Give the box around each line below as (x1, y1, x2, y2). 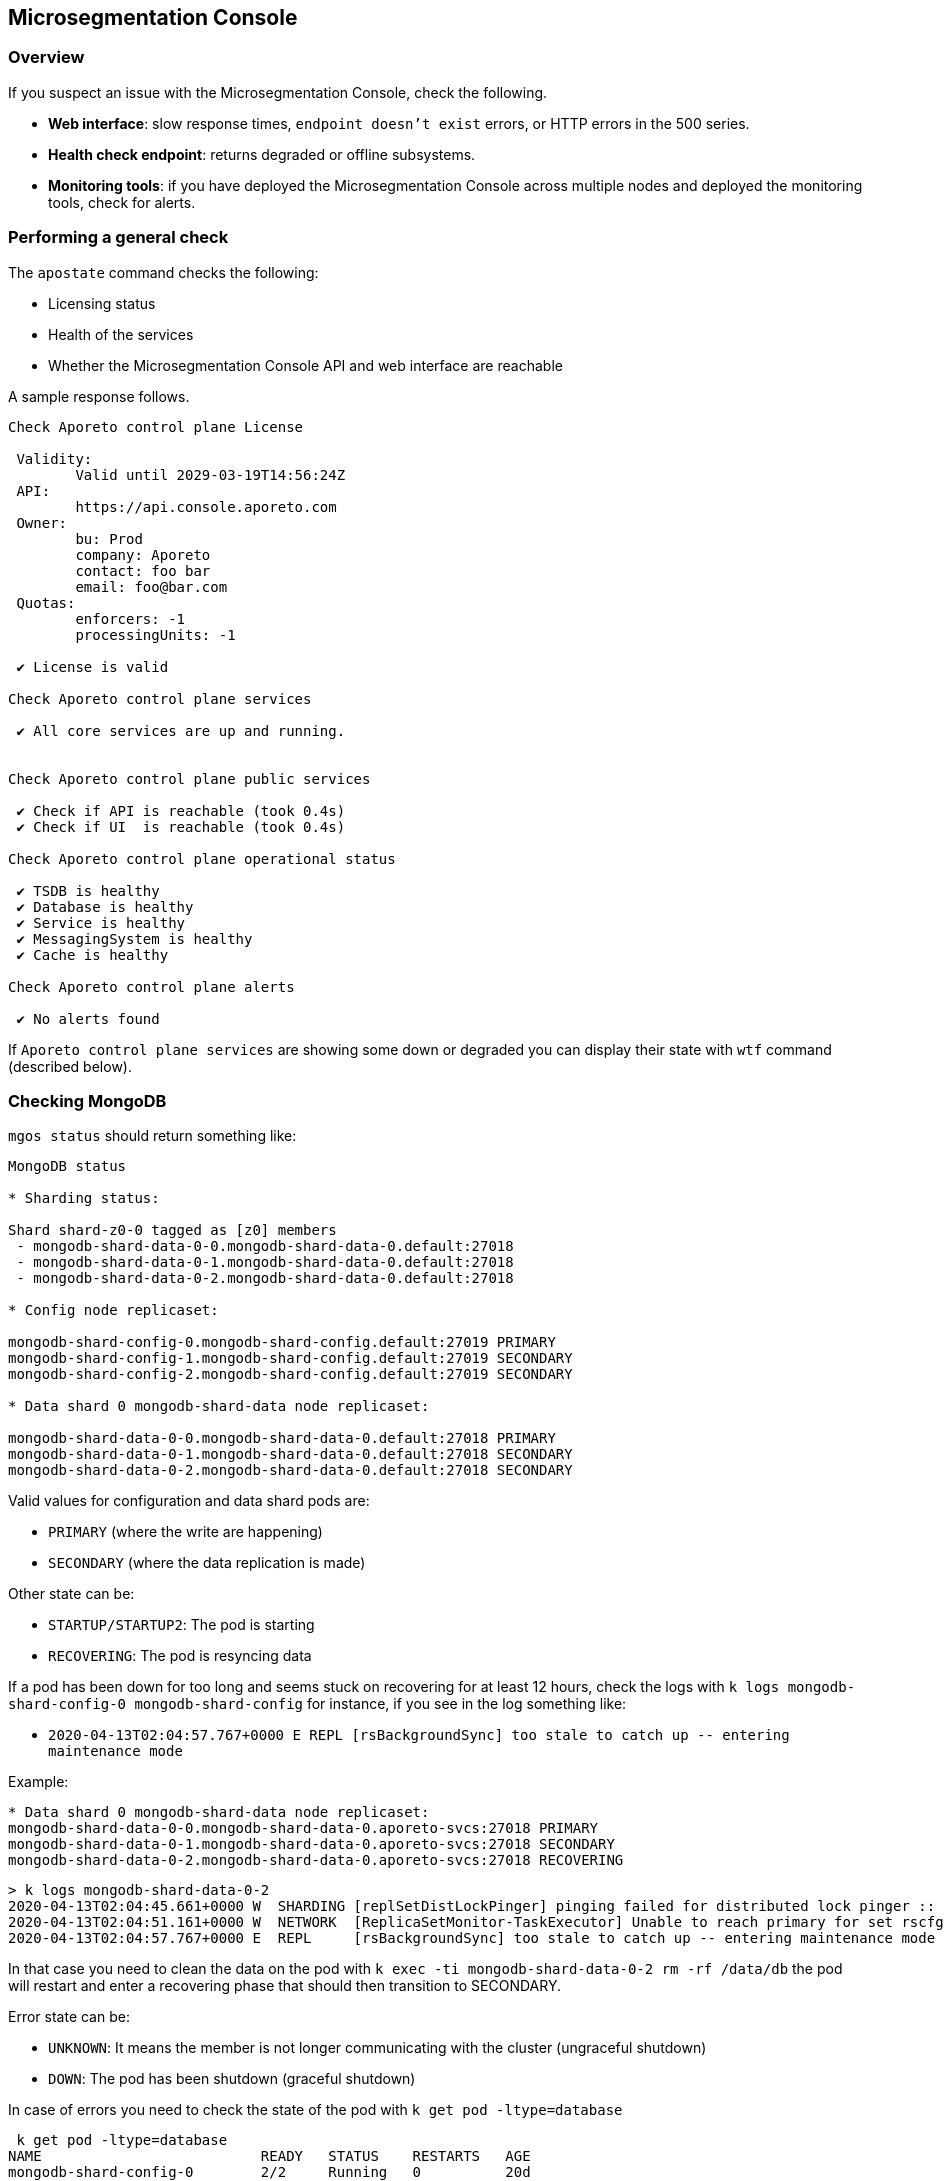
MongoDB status (8, 1158, 127, 1175)
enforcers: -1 (75, 610, 186, 627)
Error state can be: (8, 2008, 130, 2026)
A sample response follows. (8, 387, 190, 405)
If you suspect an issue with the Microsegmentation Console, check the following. (8, 83, 548, 101)
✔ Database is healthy (16, 898, 194, 915)
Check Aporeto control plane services (8, 690, 312, 707)
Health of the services (48, 325, 194, 343)
